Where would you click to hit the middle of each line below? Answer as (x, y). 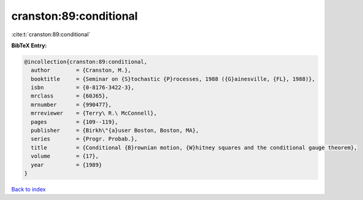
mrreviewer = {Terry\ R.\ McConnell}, (94, 113)
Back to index (29, 189)
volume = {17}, (65, 156)
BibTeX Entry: (29, 45)
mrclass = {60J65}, (70, 96)
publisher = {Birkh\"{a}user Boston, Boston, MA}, (115, 131)
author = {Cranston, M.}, (81, 70)
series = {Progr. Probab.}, (84, 139)
